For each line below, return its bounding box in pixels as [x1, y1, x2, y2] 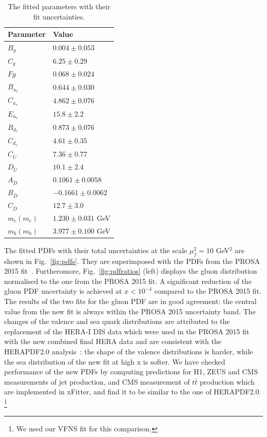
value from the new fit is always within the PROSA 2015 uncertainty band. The [4, 306, 256, 316]
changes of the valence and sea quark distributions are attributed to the [4, 316, 230, 327]
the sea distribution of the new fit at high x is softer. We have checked [4, 356, 225, 367]
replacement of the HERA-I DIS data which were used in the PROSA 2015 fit [4, 326, 250, 336]
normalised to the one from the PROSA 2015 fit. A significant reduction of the [4, 275, 252, 286]
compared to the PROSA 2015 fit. [154, 286, 261, 296]
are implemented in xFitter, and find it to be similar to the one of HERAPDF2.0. [4, 386, 261, 397]
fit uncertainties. [33, 11, 85, 22]
